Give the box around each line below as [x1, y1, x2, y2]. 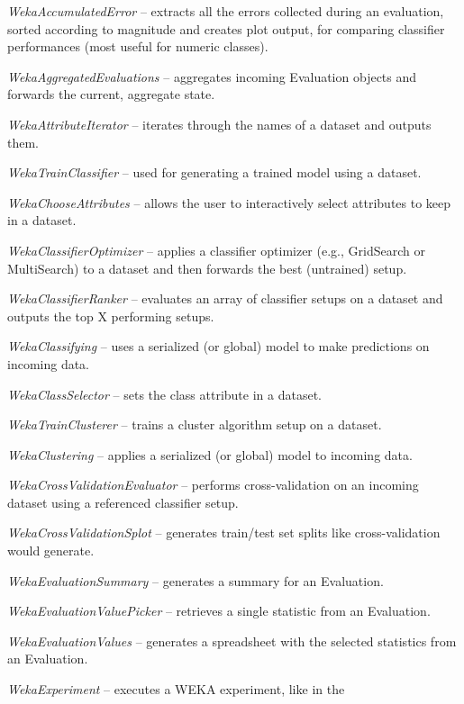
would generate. [7, 541, 95, 560]
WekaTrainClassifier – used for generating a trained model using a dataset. [7, 163, 422, 182]
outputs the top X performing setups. [7, 306, 214, 325]
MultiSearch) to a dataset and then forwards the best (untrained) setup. [7, 258, 407, 277]
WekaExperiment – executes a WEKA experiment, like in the [7, 680, 345, 699]
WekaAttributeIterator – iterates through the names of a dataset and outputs [7, 114, 432, 133]
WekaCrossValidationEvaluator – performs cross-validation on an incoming [7, 475, 419, 494]
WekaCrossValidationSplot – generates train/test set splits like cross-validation [7, 523, 441, 542]
